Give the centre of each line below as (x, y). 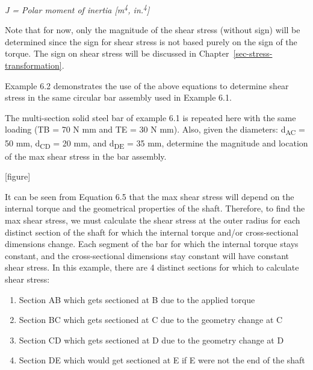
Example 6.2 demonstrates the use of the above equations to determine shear (147, 85)
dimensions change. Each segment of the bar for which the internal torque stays (152, 244)
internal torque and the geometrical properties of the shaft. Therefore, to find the (155, 208)
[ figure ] (18, 176)
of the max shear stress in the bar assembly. (86, 156)
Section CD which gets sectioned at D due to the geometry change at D (151, 340)
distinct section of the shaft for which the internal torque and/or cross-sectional (152, 232)
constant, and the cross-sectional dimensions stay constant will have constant (147, 255)
